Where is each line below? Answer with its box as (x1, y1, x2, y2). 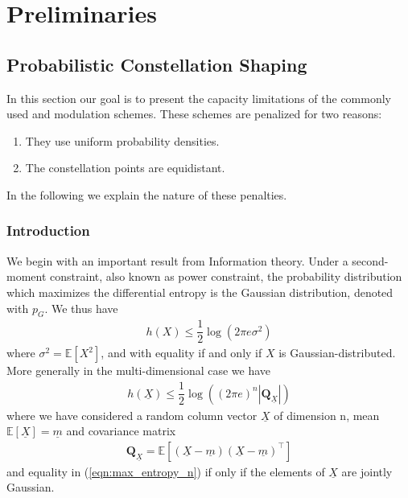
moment (6, 268, 47, 285)
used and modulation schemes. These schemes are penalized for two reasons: (6, 105, 382, 122)
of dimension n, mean (274, 406, 380, 423)
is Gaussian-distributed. (278, 344, 396, 361)
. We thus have (44, 299, 118, 316)
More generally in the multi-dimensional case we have (6, 362, 271, 379)
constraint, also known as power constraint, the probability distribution (50, 268, 402, 285)
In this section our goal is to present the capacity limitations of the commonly (6, 89, 391, 106)
